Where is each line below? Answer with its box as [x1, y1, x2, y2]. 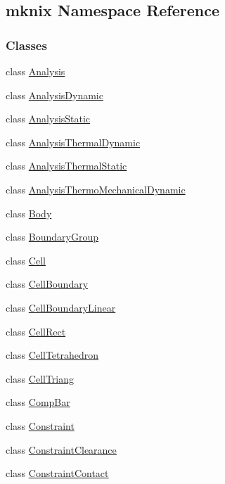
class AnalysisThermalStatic [6, 158, 127, 173]
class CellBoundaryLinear [6, 300, 116, 314]
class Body [6, 205, 52, 220]
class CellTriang [6, 371, 75, 386]
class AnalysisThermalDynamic [6, 134, 141, 149]
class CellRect [6, 324, 66, 338]
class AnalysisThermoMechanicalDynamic [6, 181, 186, 196]
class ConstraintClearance [6, 442, 117, 457]
